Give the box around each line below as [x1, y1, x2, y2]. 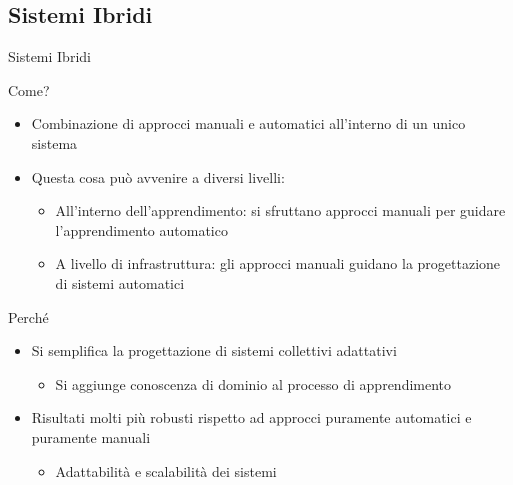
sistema [31, 132, 78, 153]
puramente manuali [31, 426, 151, 447]
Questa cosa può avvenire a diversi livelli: [31, 166, 285, 187]
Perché [8, 306, 49, 327]
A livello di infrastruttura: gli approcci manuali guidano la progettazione [55, 253, 501, 274]
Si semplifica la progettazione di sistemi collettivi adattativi [31, 340, 397, 361]
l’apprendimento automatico [55, 219, 228, 240]
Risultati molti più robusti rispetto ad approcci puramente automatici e [31, 407, 472, 428]
